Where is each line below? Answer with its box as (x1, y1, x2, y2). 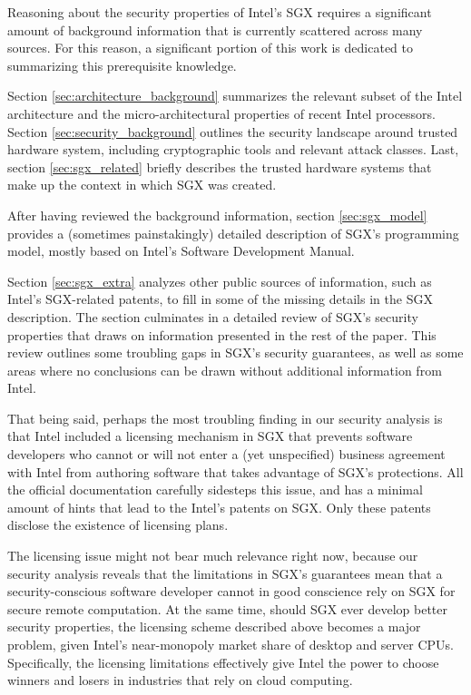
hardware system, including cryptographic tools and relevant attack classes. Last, (7, 140, 459, 159)
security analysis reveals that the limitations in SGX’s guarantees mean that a (7, 563, 443, 582)
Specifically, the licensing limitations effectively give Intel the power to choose (7, 652, 439, 671)
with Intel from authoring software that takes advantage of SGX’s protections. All (7, 462, 464, 481)
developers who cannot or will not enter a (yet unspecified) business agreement (7, 445, 446, 464)
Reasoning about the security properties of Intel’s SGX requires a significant (7, 3, 432, 21)
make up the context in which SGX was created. (7, 175, 277, 194)
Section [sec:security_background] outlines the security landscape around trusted (7, 122, 458, 141)
